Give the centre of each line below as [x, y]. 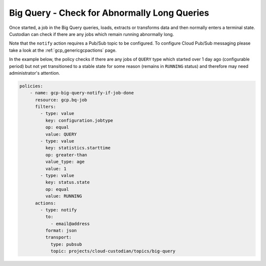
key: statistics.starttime [78, 148]
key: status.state [67, 182]
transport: [58, 237]
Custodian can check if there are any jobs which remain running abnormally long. [92, 34]
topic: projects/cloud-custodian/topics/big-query [113, 251]
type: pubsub [66, 244]
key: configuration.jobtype [79, 120]
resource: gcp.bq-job [61, 100]
